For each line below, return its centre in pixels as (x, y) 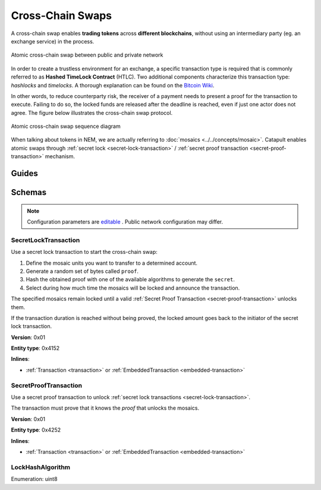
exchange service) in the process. (53, 41)
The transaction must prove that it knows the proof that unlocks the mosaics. (105, 408)
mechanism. (60, 156)
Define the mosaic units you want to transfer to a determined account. (112, 263)
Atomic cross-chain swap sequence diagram (66, 126)
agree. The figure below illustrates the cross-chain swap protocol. (92, 112)
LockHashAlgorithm (41, 467)
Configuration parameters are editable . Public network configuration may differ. (125, 222)
